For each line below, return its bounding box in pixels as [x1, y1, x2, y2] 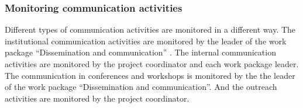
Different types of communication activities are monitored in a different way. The [5, 23, 296, 36]
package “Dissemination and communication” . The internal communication [5, 46, 276, 58]
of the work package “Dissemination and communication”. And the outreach [5, 81, 277, 93]
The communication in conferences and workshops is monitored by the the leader [5, 69, 295, 81]
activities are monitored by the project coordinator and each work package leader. [5, 58, 299, 69]
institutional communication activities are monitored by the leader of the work [5, 34, 287, 47]
